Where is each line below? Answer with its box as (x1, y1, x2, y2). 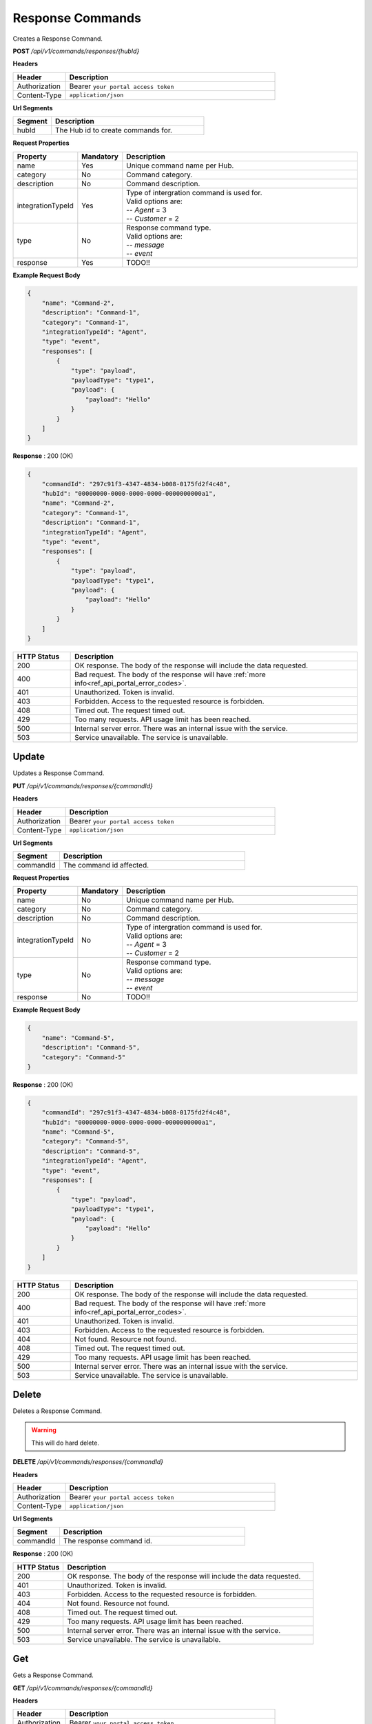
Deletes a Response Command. (12, 1407, 103, 1415)
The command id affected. (63, 861, 149, 870)
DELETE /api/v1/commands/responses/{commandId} (12, 1458, 164, 1466)
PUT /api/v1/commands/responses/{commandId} (12, 781, 153, 790)
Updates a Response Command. (12, 769, 105, 777)
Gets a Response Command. (12, 1671, 94, 1679)
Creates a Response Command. (12, 34, 103, 43)
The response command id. (63, 1536, 153, 1546)
